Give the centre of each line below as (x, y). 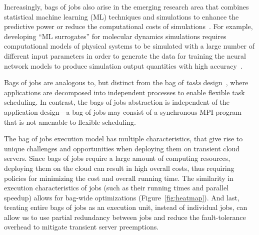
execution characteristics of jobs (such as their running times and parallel (116, 188)
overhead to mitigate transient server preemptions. (81, 227)
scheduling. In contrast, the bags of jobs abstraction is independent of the (117, 102)
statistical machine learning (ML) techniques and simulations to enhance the (121, 16)
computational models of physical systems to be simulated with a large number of (129, 46)
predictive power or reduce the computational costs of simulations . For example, (128, 26)
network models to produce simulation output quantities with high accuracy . (123, 65)
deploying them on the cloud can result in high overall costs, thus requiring (119, 168)
